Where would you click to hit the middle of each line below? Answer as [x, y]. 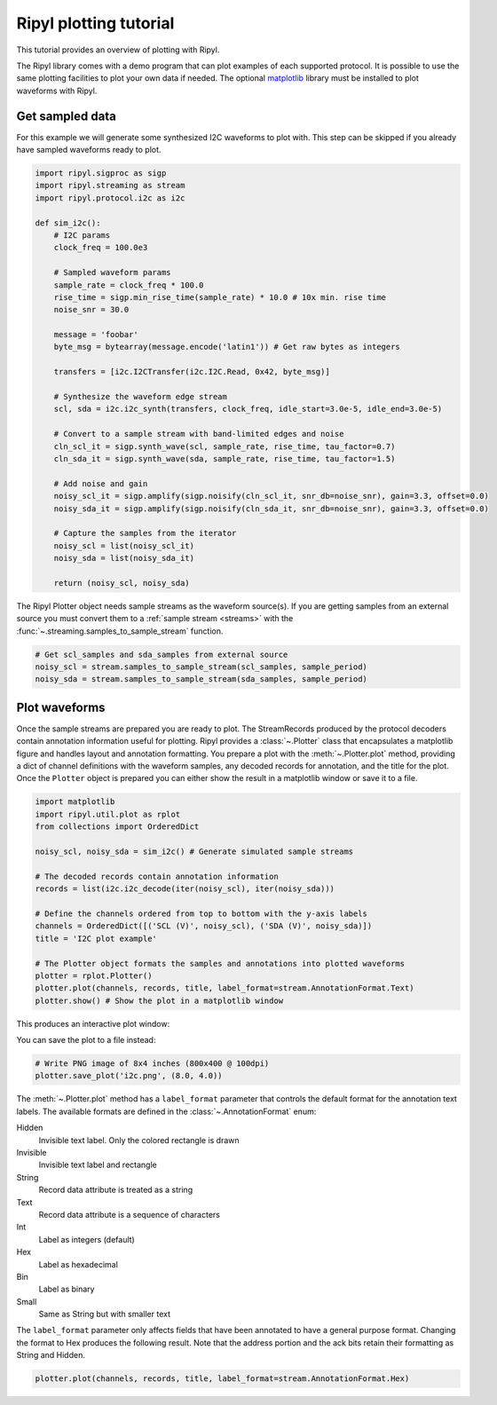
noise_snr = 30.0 [91, 310]
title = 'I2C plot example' [96, 938]
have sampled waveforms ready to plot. [89, 150]
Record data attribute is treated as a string [116, 1190]
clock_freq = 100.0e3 [101, 248]
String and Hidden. [51, 1355]
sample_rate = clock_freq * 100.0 [129, 285]
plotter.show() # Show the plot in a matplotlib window [159, 1000]
